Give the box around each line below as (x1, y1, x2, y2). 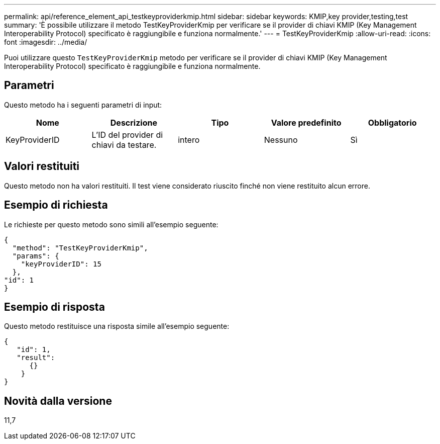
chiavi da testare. (91, 139, 157, 150)
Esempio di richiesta (4, 199, 108, 212)
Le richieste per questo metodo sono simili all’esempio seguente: (4, 220, 218, 229)
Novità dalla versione (4, 394, 112, 407)
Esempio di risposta (4, 300, 105, 313)
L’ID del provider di (91, 129, 163, 140)
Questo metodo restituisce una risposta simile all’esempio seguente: (4, 322, 230, 331)
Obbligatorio (368, 117, 417, 128)
